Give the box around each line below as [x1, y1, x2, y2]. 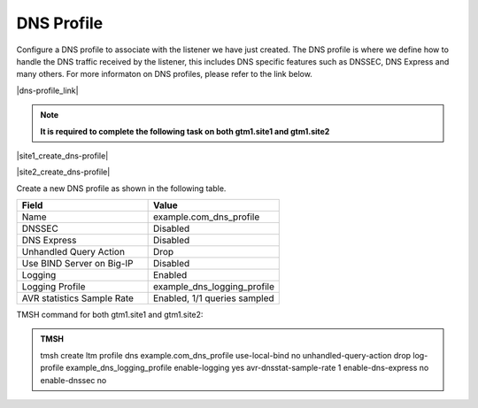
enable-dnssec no [40, 374, 107, 385]
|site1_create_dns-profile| [16, 150, 109, 161]
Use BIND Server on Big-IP [21, 258, 134, 270]
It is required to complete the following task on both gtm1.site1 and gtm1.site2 [40, 126, 330, 136]
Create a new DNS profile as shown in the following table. [16, 182, 227, 194]
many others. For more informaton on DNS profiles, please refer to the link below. [16, 69, 313, 80]
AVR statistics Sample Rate [21, 292, 135, 304]
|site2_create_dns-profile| [16, 166, 111, 177]
